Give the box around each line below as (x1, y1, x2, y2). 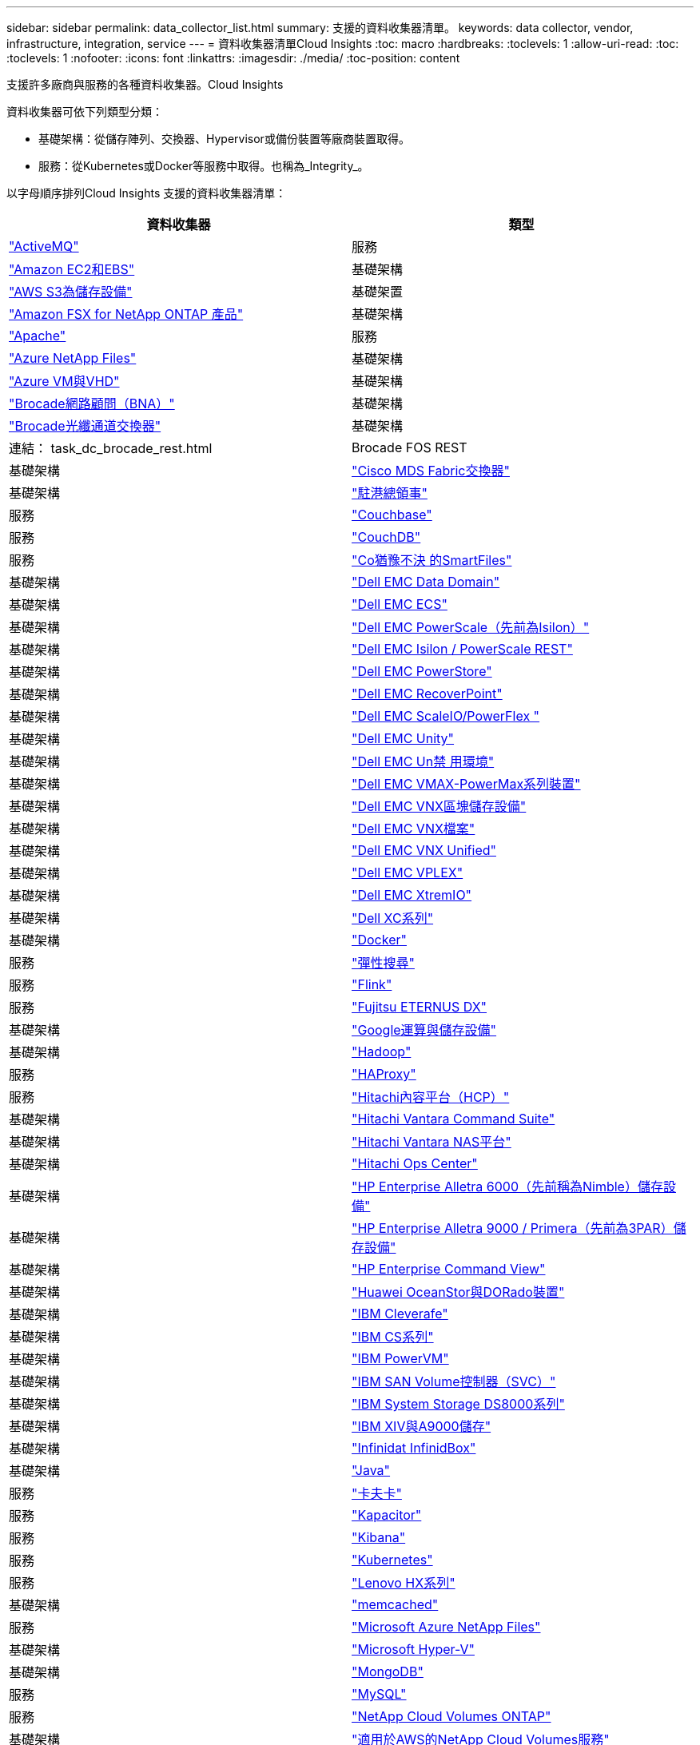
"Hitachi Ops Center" (352, 1155, 478, 1171)
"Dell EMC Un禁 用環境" (352, 753, 495, 769)
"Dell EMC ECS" (352, 596, 447, 612)
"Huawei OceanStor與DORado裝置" (352, 1284, 565, 1300)
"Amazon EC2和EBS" (9, 261, 135, 277)
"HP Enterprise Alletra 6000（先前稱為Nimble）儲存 (352, 1179, 663, 1194)
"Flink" (352, 976, 392, 992)
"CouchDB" (352, 529, 421, 545)
